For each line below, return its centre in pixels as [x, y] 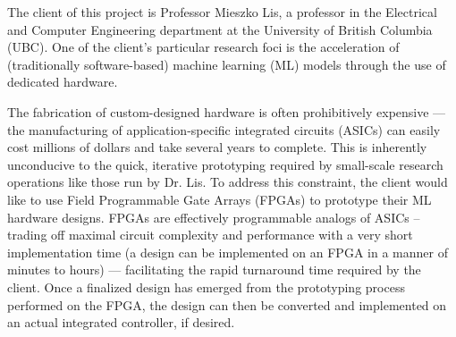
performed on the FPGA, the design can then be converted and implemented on [227, 304]
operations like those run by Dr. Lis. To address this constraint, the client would [228, 182]
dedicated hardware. [63, 82]
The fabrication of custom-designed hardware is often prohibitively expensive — [227, 111]
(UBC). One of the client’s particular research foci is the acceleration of [203, 47]
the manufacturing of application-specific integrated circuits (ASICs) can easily [224, 129]
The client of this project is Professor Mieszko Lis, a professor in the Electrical [222, 12]
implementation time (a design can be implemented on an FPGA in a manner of [228, 252]
